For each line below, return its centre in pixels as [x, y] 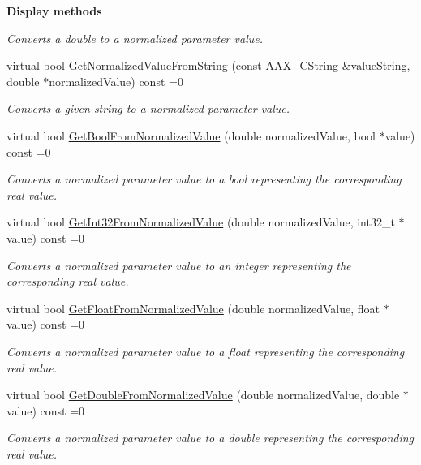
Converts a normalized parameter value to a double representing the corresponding [210, 438]
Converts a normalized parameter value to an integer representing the [179, 265]
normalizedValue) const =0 [116, 81]
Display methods [54, 11]
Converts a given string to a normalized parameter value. [148, 108]
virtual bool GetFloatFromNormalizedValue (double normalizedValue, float [193, 308]
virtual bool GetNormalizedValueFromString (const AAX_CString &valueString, [208, 65]
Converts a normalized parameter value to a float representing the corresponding [206, 351]
